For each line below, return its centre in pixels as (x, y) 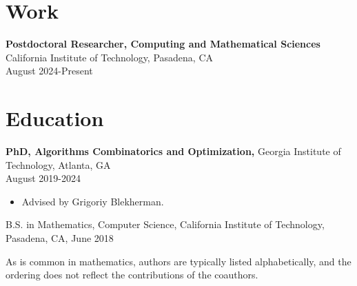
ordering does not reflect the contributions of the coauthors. (132, 275)
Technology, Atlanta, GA (58, 164)
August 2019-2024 (43, 178)
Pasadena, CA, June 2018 (60, 238)
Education (55, 118)
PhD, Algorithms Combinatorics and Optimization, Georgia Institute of (173, 151)
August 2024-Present (49, 71)
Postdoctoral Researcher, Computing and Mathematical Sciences (163, 44)
